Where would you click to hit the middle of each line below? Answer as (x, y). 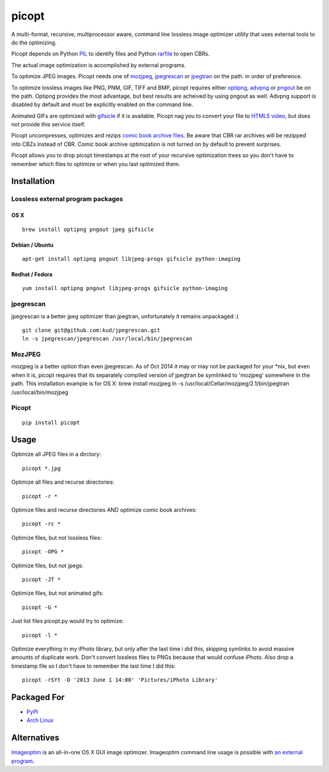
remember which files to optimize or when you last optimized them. (96, 164)
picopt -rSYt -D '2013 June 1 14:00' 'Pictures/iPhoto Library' (120, 680)
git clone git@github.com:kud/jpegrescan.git (91, 330)
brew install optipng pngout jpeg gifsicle (88, 229)
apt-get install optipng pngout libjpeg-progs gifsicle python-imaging (131, 259)
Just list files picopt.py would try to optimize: (68, 621)
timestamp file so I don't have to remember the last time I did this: (94, 666)
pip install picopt (51, 422)
